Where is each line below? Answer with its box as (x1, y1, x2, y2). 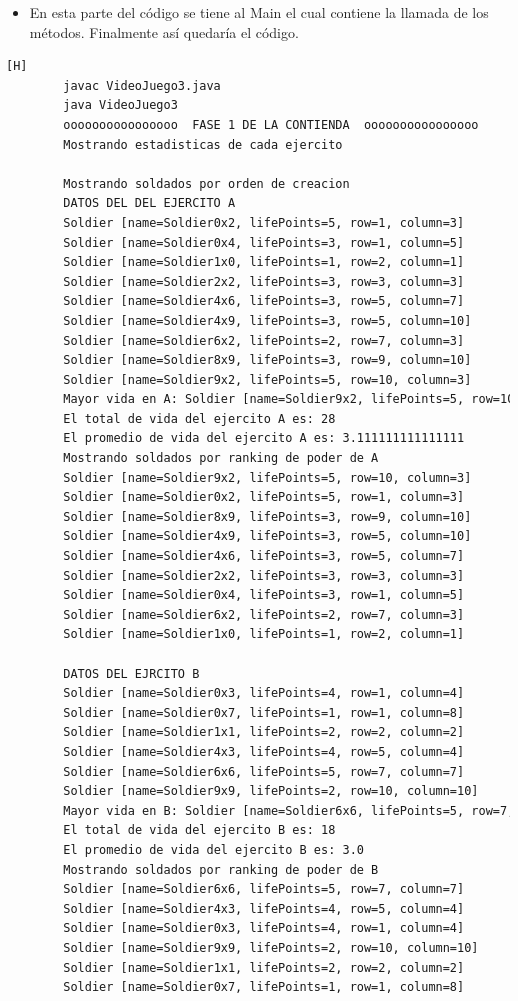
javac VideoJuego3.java (63, 78, 221, 93)
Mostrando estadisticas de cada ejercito (63, 137, 343, 152)
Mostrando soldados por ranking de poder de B (63, 862, 379, 877)
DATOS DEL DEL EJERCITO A (63, 196, 236, 211)
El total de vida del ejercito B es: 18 (63, 823, 336, 838)
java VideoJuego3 (63, 98, 178, 113)
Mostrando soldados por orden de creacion (63, 176, 350, 191)
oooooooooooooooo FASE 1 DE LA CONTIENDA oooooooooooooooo (63, 117, 479, 132)
